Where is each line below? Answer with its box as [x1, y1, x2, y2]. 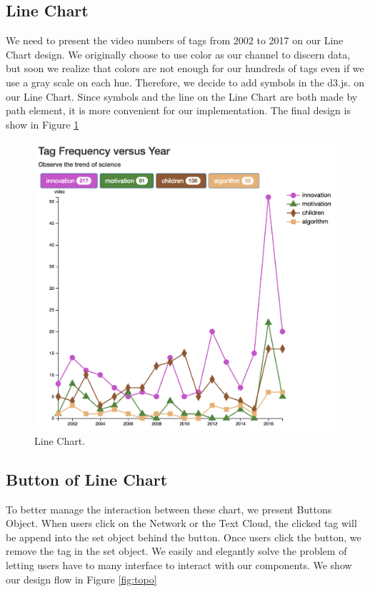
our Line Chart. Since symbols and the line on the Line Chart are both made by [6, 89, 358, 104]
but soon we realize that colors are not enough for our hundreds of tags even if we [6, 61, 364, 76]
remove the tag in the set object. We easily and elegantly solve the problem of [6, 543, 347, 558]
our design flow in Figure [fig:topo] [6, 571, 157, 586]
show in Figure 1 [6, 116, 79, 131]
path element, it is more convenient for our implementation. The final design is [6, 103, 351, 118]
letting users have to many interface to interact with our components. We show [6, 558, 352, 573]
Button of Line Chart [6, 468, 168, 490]
